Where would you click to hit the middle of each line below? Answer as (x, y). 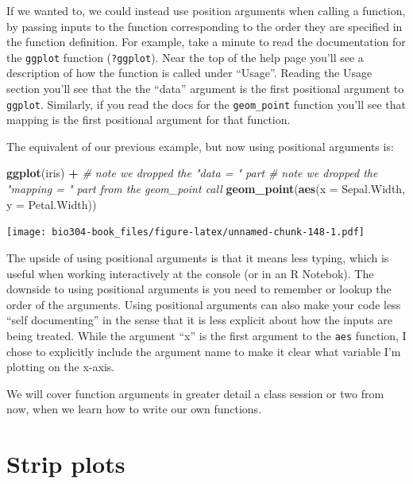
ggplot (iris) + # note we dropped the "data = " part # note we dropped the (192, 173)
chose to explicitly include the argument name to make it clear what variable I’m (204, 351)
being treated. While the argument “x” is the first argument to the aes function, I (206, 335)
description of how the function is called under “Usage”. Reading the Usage (189, 73)
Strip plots (66, 464)
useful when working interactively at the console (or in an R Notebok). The (190, 273)
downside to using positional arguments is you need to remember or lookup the (199, 289)
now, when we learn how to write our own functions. (134, 409)
